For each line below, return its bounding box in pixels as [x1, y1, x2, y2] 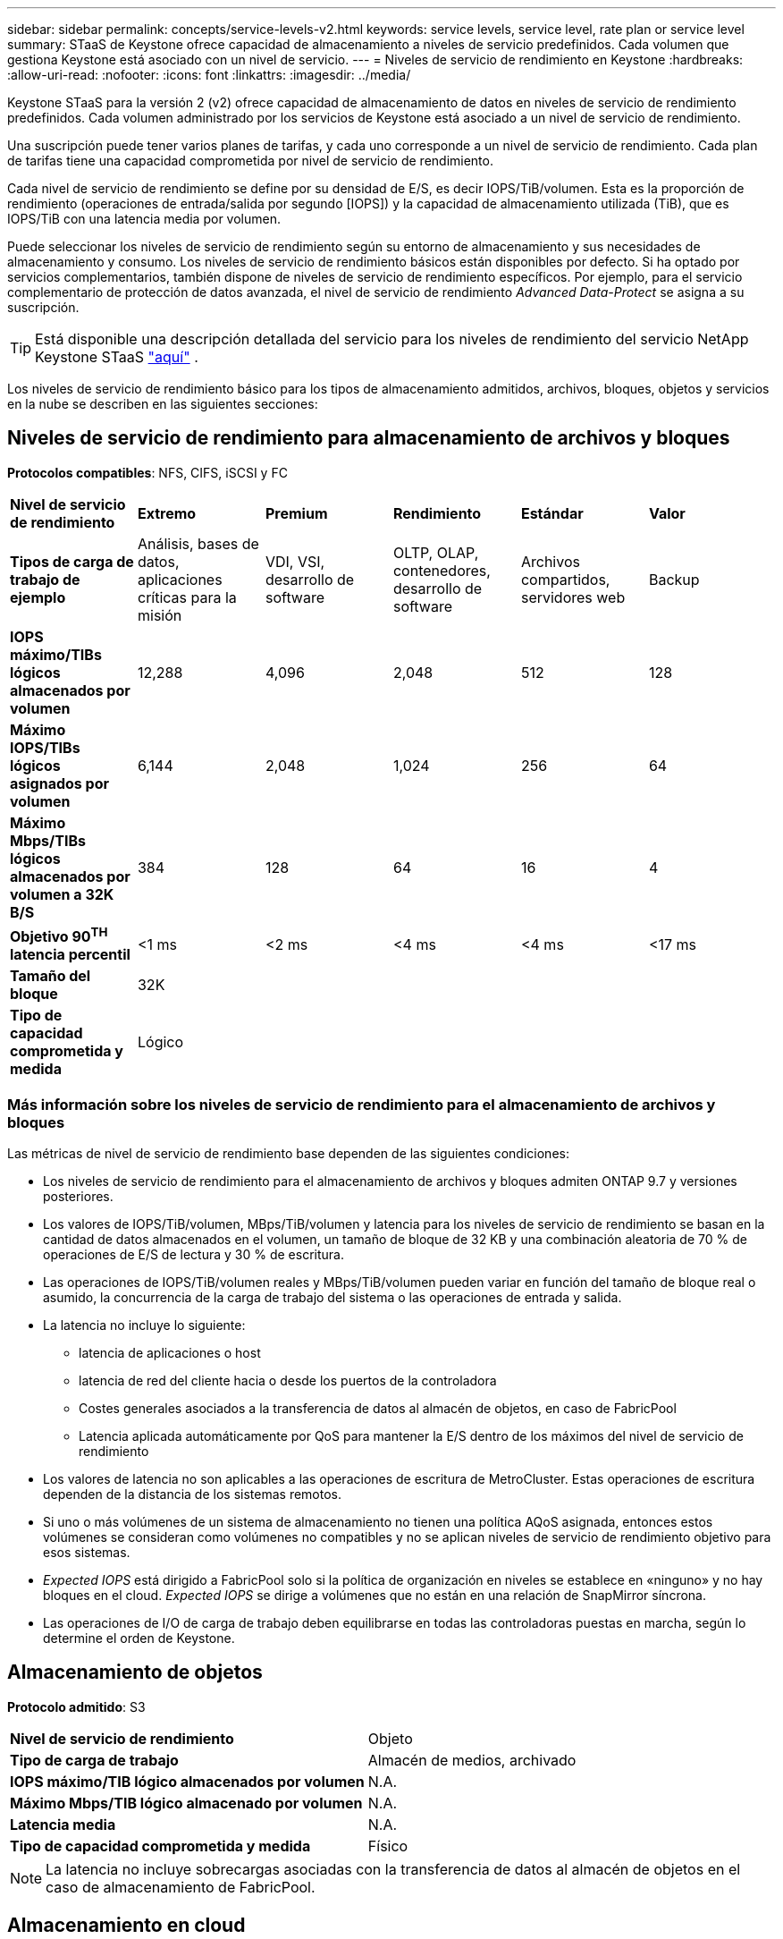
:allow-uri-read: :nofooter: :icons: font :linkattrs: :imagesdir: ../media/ [7, 67, 411, 82]
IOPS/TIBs [10, 738, 80, 757]
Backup [648, 570, 700, 588]
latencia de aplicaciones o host [79, 1344, 261, 1360]
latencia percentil [10, 945, 130, 964]
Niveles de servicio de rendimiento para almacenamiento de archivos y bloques [7, 427, 730, 450]
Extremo [137, 504, 197, 522]
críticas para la [137, 588, 237, 606]
